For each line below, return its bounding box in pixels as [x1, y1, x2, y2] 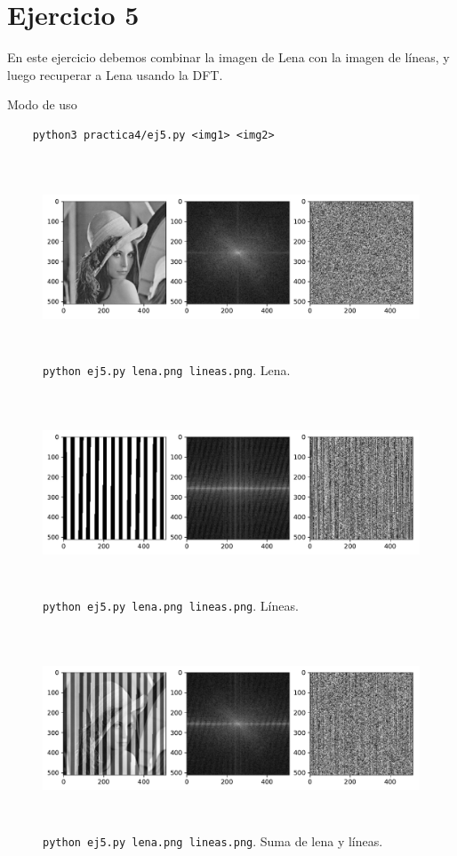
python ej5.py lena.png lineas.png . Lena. [43, 360, 291, 379]
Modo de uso [7, 95, 77, 114]
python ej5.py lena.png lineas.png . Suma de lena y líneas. [43, 831, 383, 850]
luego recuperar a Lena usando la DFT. [7, 65, 223, 84]
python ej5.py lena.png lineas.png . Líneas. [43, 596, 299, 614]
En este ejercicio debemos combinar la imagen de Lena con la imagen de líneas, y [7, 48, 450, 67]
